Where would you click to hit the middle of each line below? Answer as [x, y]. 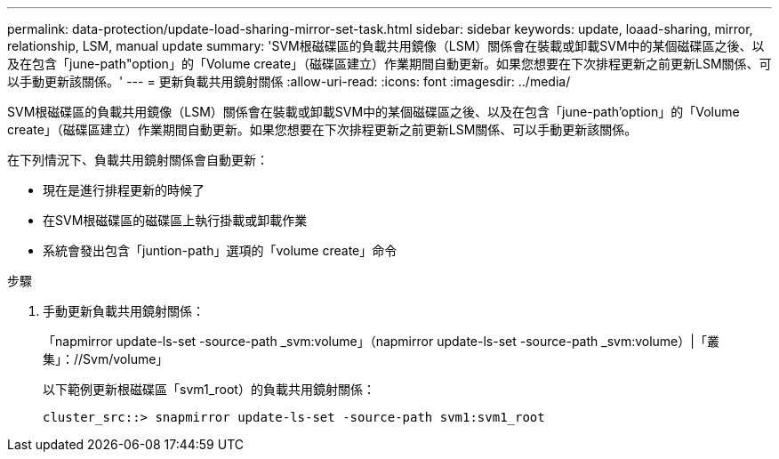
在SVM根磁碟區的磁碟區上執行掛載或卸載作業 [175, 220]
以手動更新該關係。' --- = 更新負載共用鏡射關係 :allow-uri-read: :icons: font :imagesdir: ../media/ [289, 81]
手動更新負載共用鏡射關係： [124, 311]
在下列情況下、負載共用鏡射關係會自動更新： [138, 160]
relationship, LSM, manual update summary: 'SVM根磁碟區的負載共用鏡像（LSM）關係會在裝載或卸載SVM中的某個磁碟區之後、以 [386, 46]
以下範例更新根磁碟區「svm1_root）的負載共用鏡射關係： [209, 389]
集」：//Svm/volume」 [106, 359]
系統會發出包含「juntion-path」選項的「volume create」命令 [220, 250]
